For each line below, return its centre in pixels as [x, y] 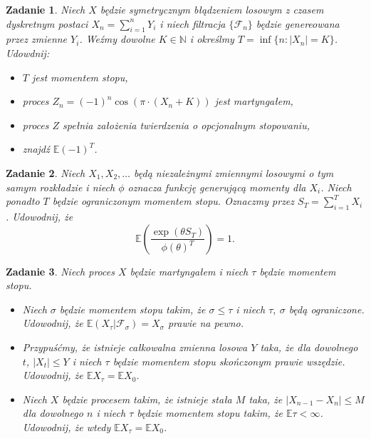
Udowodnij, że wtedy [67, 427]
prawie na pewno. [206, 323]
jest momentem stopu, [80, 77]
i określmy [212, 39]
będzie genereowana [298, 23]
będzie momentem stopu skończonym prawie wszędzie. [229, 361]
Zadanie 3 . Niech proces [60, 271]
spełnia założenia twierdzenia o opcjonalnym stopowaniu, [186, 125]
